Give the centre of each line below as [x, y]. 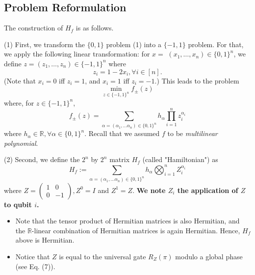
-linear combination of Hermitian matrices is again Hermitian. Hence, [136, 230]
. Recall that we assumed [122, 133]
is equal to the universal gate [102, 256]
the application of [208, 190]
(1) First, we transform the [44, 44]
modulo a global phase [209, 256]
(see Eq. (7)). [35, 266]
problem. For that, [216, 44]
